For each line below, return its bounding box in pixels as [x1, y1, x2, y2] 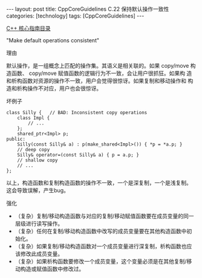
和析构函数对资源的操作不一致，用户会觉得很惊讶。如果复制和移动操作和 [6, 77, 186, 84]
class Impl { [17, 115, 50, 121]
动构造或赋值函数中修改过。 [15, 265, 85, 273]
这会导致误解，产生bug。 [6, 187, 70, 194]
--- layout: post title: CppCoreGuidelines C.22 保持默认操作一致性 [6, 5, 169, 13]
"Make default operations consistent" [6, 37, 100, 44]
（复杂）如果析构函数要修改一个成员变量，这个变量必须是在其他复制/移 [15, 258, 192, 265]
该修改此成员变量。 [15, 250, 64, 257]
